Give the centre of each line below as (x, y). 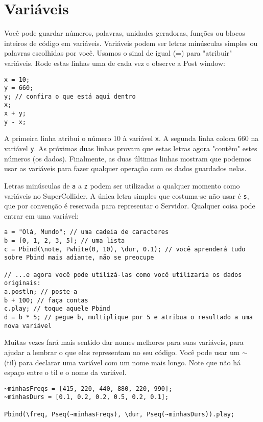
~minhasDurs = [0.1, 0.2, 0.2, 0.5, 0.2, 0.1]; (87, 397)
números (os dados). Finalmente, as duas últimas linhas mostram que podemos (128, 158)
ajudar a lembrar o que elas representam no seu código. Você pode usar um (122, 352)
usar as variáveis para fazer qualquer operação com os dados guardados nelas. (125, 168)
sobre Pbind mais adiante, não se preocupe (79, 258)
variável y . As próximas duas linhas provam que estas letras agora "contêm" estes (131, 148)
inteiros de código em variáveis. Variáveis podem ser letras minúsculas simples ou (131, 43)
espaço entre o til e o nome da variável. (65, 372)
